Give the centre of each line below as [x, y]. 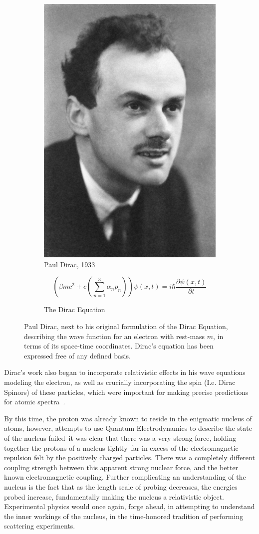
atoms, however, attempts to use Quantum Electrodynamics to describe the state [128, 428]
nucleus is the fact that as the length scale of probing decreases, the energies [121, 486]
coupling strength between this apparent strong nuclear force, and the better [121, 467]
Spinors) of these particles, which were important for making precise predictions [126, 392]
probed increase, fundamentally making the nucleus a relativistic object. [114, 496]
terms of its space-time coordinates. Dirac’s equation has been [119, 346]
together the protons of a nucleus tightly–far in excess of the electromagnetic [121, 447]
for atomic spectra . [35, 402]
